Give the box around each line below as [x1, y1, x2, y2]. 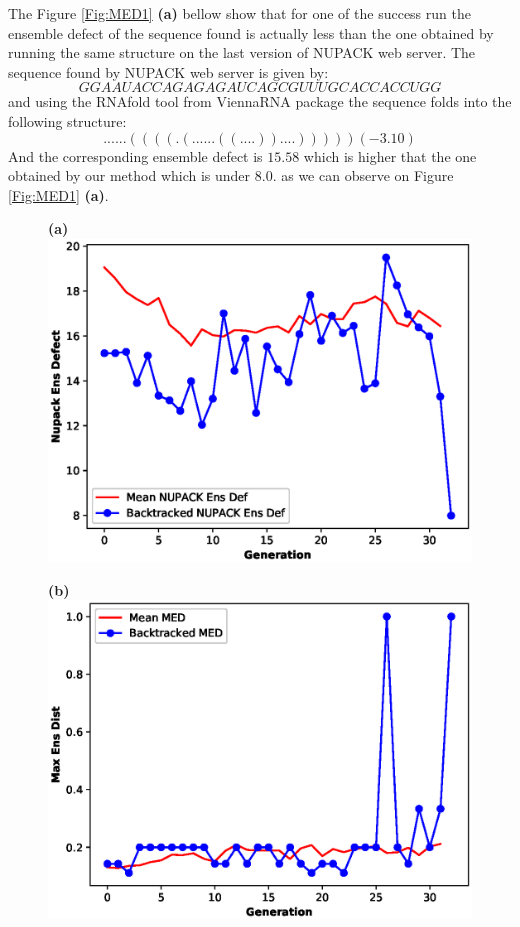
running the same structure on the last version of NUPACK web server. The [8, 42, 476, 63]
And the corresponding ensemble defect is [8, 145, 263, 166]
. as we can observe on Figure [272, 165, 454, 186]
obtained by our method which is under [8, 165, 251, 186]
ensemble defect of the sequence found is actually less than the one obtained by [8, 22, 494, 43]
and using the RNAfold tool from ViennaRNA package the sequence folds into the [8, 91, 512, 112]
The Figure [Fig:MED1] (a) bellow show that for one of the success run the [8, 3, 471, 23]
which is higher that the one [303, 145, 477, 166]
